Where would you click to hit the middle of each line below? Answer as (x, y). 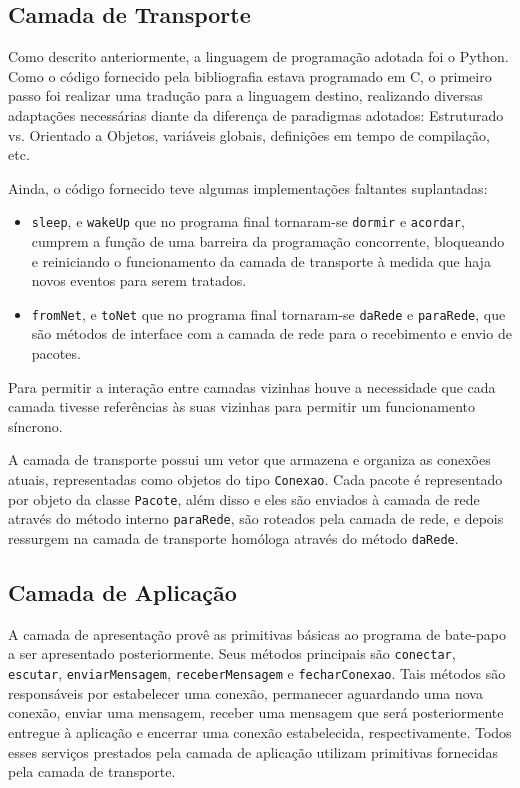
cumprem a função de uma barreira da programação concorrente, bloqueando (268, 241)
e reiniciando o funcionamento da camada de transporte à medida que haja (261, 260)
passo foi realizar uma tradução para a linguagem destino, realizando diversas (245, 95)
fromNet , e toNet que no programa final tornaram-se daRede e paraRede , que (268, 313)
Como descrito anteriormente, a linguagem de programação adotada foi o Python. (258, 56)
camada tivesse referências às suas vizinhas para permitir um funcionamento (241, 406)
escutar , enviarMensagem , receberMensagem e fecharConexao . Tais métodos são (257, 673)
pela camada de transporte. (92, 771)
